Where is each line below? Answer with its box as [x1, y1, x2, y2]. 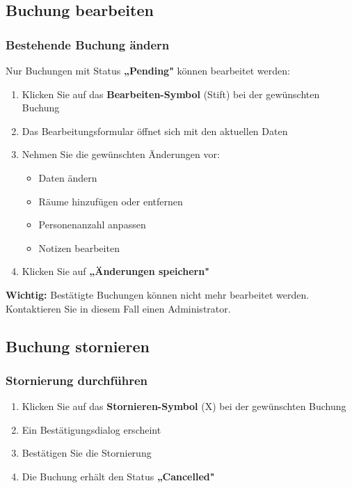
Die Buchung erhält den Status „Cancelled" [22, 469, 215, 483]
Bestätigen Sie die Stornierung [22, 446, 152, 460]
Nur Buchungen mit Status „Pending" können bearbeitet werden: [6, 63, 290, 77]
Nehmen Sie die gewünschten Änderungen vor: [22, 147, 220, 162]
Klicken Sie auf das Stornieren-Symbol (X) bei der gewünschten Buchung [22, 399, 346, 414]
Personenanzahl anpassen [38, 217, 146, 232]
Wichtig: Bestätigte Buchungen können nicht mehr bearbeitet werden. [6, 287, 310, 301]
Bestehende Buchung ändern [6, 36, 170, 53]
